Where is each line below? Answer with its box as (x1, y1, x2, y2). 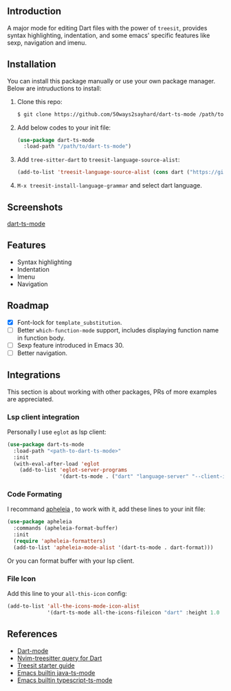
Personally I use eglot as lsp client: (7, 428, 107, 436)
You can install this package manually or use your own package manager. (7, 77, 215, 85)
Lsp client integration (7, 412, 80, 421)
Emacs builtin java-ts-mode (16, 668, 96, 677)
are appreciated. (7, 394, 54, 403)
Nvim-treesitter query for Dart (16, 654, 102, 662)
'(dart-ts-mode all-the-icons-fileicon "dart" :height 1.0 (47, 610, 220, 617)
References (7, 628, 58, 640)
